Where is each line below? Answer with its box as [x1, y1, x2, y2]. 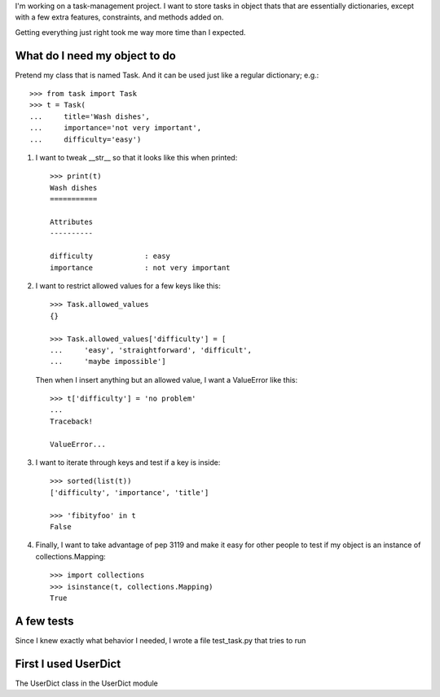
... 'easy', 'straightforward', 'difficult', [50, 345, 253, 354]
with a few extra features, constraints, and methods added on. [15, 12, 224, 22]
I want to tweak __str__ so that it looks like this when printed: [35, 153, 238, 163]
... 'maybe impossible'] [50, 357, 166, 366]
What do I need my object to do [15, 49, 177, 63]
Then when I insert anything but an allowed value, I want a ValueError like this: [35, 375, 298, 384]
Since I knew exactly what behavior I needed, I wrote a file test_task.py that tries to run [15, 635, 306, 645]
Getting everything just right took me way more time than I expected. [15, 27, 246, 37]
